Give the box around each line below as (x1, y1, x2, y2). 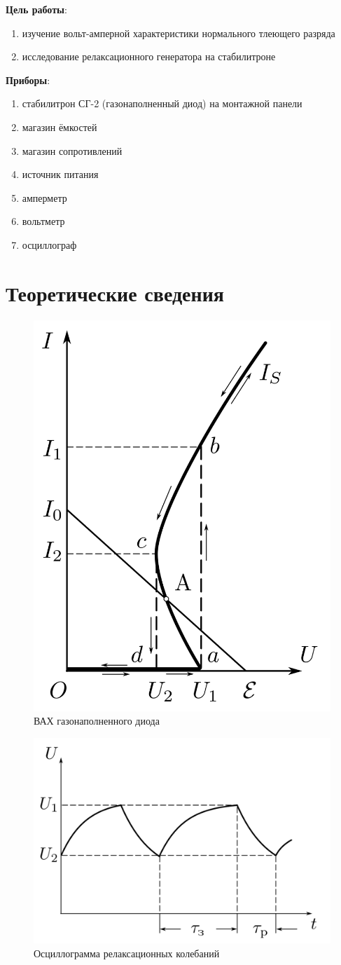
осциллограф (22, 237, 77, 252)
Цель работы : (6, 2, 67, 16)
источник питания (22, 167, 99, 182)
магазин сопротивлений (22, 143, 123, 158)
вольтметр (22, 214, 65, 228)
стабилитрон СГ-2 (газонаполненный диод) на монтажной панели (22, 96, 302, 111)
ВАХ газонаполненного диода (34, 713, 160, 728)
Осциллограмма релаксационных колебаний (34, 945, 220, 960)
